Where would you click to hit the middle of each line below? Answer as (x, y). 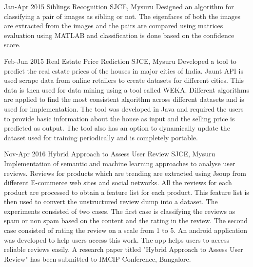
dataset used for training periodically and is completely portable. (101, 137)
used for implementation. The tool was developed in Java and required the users (124, 108)
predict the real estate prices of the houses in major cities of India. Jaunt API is (124, 70)
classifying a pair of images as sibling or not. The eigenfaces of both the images (122, 16)
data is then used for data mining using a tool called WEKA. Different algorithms (126, 89)
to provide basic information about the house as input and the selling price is (119, 118)
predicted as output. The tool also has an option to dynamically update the (117, 128)
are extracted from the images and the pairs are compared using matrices (114, 26)
